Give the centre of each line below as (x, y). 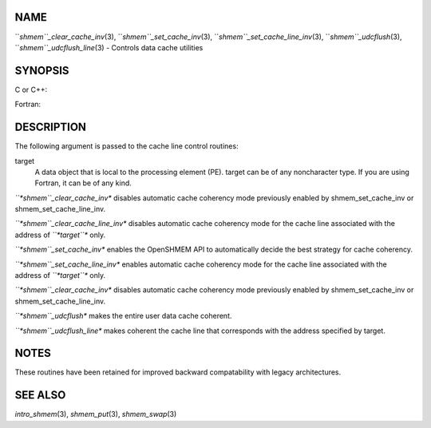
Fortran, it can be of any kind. (83, 183)
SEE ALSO (40, 395)
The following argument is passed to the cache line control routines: (127, 146)
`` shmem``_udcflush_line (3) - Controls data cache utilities (109, 47)
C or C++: (31, 89)
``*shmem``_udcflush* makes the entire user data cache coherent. (123, 316)
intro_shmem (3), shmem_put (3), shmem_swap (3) (96, 414)
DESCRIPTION (51, 127)
